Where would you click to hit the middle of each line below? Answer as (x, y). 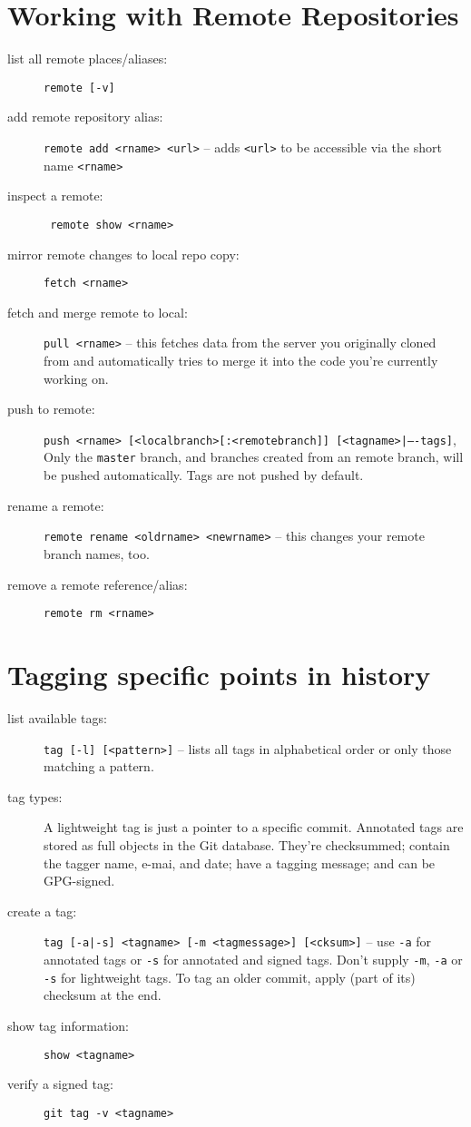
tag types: (35, 796)
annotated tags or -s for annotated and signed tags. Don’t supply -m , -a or (253, 959)
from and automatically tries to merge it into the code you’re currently (241, 361)
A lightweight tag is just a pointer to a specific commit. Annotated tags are (254, 827)
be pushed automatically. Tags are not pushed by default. (204, 475)
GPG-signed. (79, 881)
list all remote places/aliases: (88, 59)
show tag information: (68, 1025)
